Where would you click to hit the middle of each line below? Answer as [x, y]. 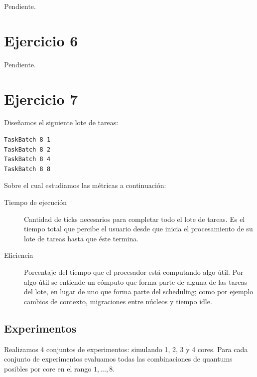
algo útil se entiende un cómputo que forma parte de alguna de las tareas [135, 282]
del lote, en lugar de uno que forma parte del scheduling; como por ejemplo [139, 291]
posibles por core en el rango [48, 368]
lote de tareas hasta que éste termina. [81, 238]
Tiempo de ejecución [35, 202]
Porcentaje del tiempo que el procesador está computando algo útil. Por [134, 272]
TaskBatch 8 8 [27, 169]
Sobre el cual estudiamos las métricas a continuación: [85, 185]
